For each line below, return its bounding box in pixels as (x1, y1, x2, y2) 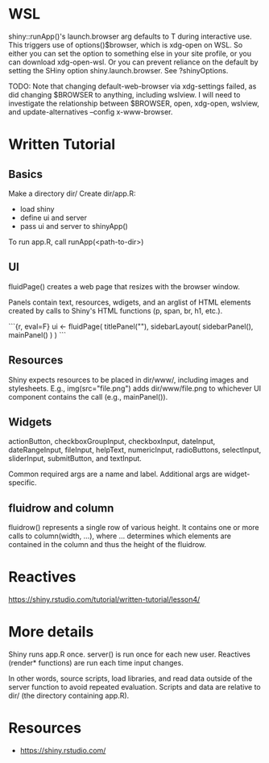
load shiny (19, 204, 55, 214)
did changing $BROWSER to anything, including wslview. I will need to (8, 89, 241, 99)
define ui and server (19, 213, 87, 222)
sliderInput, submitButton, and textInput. (8, 454, 143, 463)
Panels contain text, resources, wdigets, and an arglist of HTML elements (8, 297, 251, 307)
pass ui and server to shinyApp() (19, 221, 129, 230)
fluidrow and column (8, 501, 114, 515)
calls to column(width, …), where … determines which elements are (8, 531, 232, 541)
